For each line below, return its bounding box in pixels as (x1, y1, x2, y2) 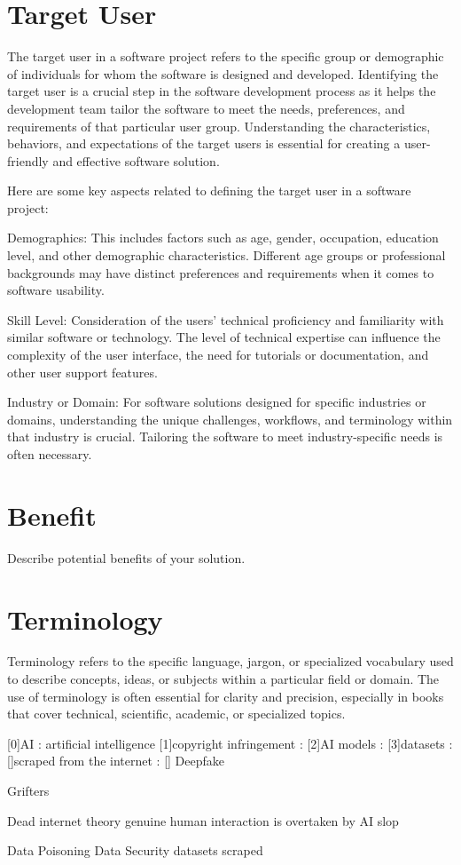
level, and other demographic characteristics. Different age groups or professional (7, 246, 446, 265)
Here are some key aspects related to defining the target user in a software (7, 181, 411, 200)
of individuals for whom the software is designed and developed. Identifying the (7, 64, 439, 83)
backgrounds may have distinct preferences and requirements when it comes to (7, 263, 434, 282)
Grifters (7, 782, 50, 799)
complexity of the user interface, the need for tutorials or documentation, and (7, 345, 429, 364)
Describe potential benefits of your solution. (7, 548, 246, 567)
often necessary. (7, 445, 92, 463)
